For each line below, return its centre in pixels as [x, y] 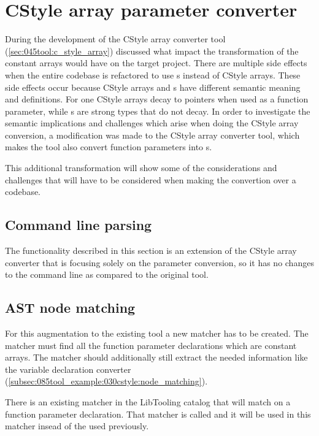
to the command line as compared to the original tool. [107, 274]
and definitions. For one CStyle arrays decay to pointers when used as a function [157, 99]
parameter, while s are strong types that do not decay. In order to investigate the [158, 111]
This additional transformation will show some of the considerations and [141, 168]
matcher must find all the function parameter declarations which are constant [151, 345]
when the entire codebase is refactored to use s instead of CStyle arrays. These [153, 75]
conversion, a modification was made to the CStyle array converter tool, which [152, 135]
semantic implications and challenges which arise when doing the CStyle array [152, 123]
